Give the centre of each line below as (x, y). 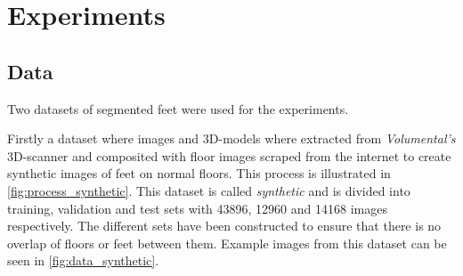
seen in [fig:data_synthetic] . (83, 260)
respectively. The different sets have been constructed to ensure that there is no (224, 226)
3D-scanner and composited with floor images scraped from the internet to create (229, 155)
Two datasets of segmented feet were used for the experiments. (178, 108)
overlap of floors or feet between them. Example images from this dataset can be (227, 243)
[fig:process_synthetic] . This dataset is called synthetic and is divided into (209, 190)
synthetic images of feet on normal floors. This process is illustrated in (199, 173)
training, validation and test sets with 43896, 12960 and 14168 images (197, 208)
